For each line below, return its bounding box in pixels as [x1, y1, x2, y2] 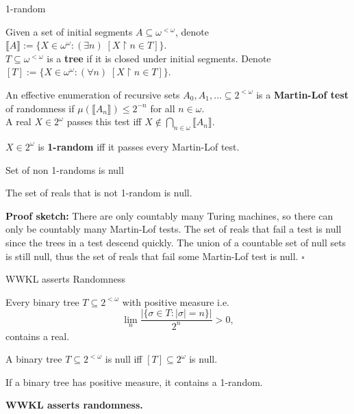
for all [150, 101, 175, 115]
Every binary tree [5, 294, 79, 309]
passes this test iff [66, 114, 142, 129]
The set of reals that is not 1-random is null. [5, 185, 192, 200]
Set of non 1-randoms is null [5, 162, 124, 177]
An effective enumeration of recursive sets [5, 87, 180, 101]
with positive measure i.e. [122, 294, 229, 309]
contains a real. [5, 328, 70, 343]
